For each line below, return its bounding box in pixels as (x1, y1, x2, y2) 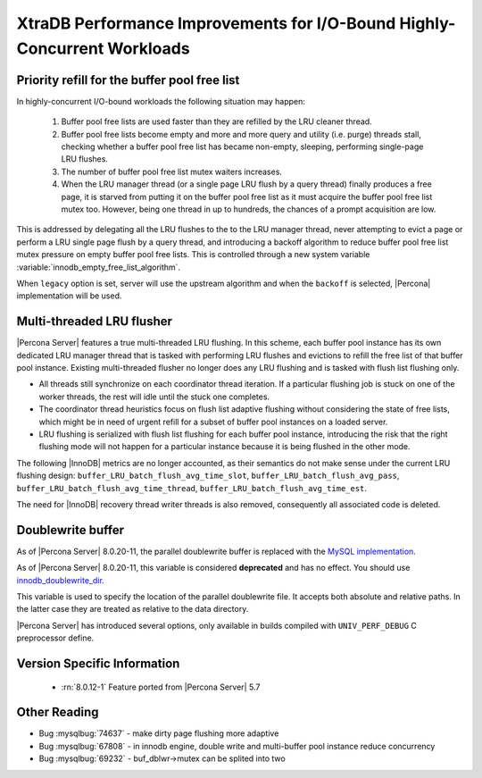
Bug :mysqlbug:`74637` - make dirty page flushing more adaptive (38, 728, 279, 739)
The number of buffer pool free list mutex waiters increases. (61, 166, 283, 177)
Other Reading (16, 705, 99, 720)
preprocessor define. (16, 632, 95, 643)
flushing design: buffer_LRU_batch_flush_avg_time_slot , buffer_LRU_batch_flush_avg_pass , (16, 470, 400, 481)
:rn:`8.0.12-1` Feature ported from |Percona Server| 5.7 (61, 682, 261, 692)
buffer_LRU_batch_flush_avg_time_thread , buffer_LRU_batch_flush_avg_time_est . (16, 482, 368, 493)
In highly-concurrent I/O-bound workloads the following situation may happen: (16, 96, 305, 106)
